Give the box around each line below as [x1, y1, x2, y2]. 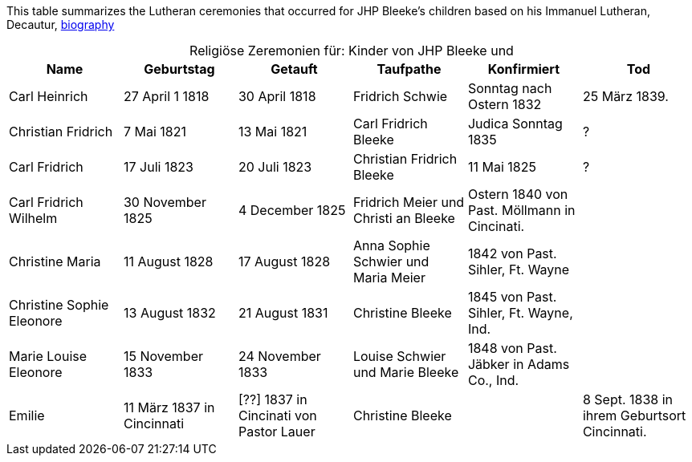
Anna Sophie [352, 237, 430, 253]
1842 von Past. [467, 245, 557, 261]
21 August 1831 [238, 305, 328, 321]
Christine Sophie [9, 297, 109, 313]
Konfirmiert [487, 61, 560, 77]
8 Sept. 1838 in [582, 391, 674, 407]
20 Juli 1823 [238, 159, 312, 175]
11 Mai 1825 [467, 159, 536, 175]
